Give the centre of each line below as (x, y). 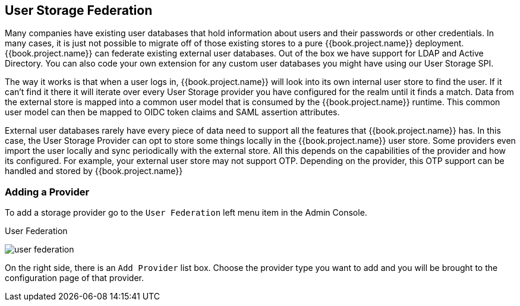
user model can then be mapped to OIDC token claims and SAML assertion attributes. (172, 112)
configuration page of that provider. (74, 278)
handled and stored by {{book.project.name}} (94, 171)
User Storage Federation (79, 10)
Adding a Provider (47, 192)
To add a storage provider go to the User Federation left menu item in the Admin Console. (186, 213)
